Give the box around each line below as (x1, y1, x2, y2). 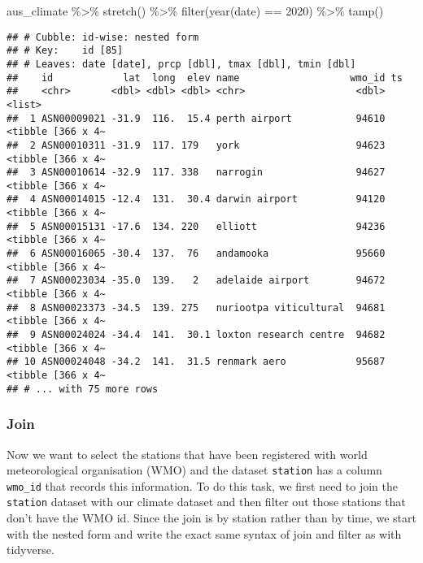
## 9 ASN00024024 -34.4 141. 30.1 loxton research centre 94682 (7, 329, 386, 341)
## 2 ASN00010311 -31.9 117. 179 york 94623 (7, 139, 386, 151)
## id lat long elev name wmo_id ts (7, 71, 403, 84)
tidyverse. (7, 541, 55, 558)
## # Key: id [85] (7, 45, 124, 57)
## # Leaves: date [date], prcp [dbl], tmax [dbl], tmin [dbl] (7, 58, 356, 70)
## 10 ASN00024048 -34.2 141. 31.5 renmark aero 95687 (7, 356, 386, 368)
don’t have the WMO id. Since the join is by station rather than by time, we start (7, 509, 416, 526)
